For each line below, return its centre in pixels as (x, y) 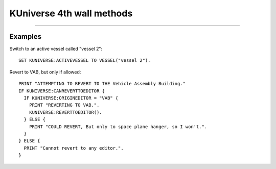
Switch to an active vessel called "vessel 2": (56, 49)
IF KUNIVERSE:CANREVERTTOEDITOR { (62, 91)
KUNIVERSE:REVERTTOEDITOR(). (65, 112)
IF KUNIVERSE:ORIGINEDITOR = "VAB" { (71, 98)
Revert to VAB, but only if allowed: (45, 72)
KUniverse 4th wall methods (71, 13)
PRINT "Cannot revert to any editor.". (74, 148)
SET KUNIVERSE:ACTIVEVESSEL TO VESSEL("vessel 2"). (85, 61)
